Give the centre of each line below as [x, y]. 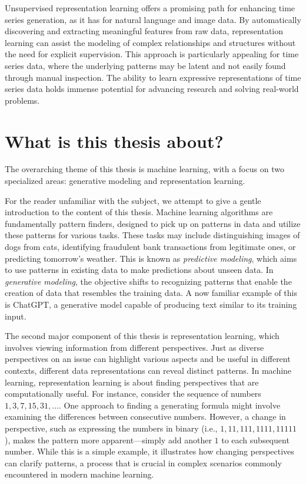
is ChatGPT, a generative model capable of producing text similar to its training [151, 304]
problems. [22, 100]
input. [16, 316]
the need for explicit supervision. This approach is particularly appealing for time [152, 54]
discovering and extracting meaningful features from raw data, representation [144, 31]
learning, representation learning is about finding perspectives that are [132, 382]
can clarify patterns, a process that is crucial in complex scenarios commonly [143, 462]
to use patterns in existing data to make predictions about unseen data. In [139, 270]
